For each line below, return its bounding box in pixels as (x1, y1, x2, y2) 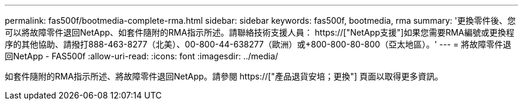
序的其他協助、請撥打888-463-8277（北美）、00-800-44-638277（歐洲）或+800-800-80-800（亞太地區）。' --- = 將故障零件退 (5, 39, 512, 49)
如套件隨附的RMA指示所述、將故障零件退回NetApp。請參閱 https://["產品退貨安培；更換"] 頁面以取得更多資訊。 (5, 71, 444, 81)
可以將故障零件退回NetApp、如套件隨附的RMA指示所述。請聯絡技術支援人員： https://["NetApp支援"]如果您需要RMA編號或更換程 (5, 27, 515, 37)
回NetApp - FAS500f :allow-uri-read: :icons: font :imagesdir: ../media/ (5, 51, 278, 61)
